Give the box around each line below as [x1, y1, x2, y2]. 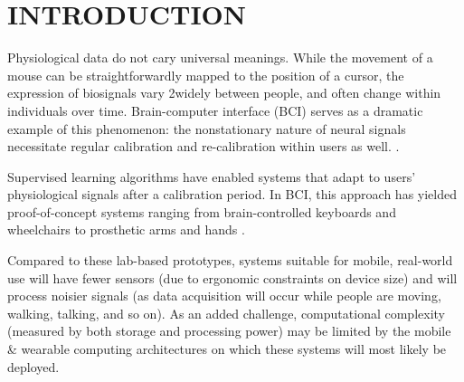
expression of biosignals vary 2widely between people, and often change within [7, 83, 441, 102]
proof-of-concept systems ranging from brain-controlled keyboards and [7, 202, 396, 221]
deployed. [7, 357, 60, 376]
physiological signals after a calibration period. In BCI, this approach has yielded [7, 185, 457, 204]
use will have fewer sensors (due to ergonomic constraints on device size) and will [7, 268, 458, 287]
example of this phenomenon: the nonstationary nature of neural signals [7, 119, 406, 138]
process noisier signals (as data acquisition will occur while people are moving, [7, 286, 441, 305]
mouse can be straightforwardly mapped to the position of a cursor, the [7, 65, 404, 84]
